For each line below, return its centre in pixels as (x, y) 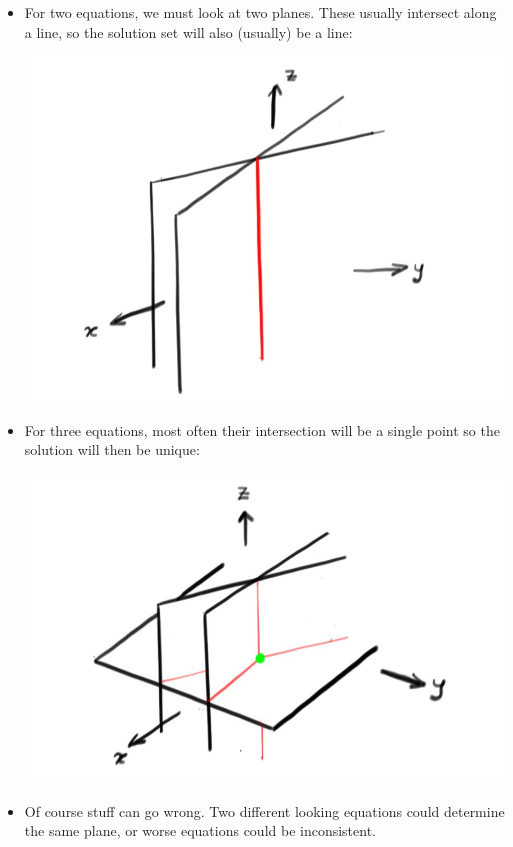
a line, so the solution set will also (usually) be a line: (188, 31)
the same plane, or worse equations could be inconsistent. (200, 830)
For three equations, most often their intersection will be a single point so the (262, 429)
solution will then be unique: (112, 449)
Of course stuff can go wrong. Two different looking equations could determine (264, 810)
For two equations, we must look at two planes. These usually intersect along (260, 12)
